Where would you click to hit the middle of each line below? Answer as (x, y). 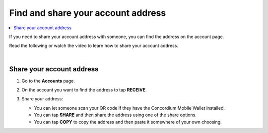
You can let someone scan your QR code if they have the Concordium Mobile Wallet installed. (130, 108)
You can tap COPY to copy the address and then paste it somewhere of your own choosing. (128, 122)
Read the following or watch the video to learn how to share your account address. (94, 46)
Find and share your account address (88, 13)
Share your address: (42, 99)
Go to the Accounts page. (48, 81)
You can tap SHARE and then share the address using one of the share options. (115, 115)
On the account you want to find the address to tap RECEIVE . (84, 90)
